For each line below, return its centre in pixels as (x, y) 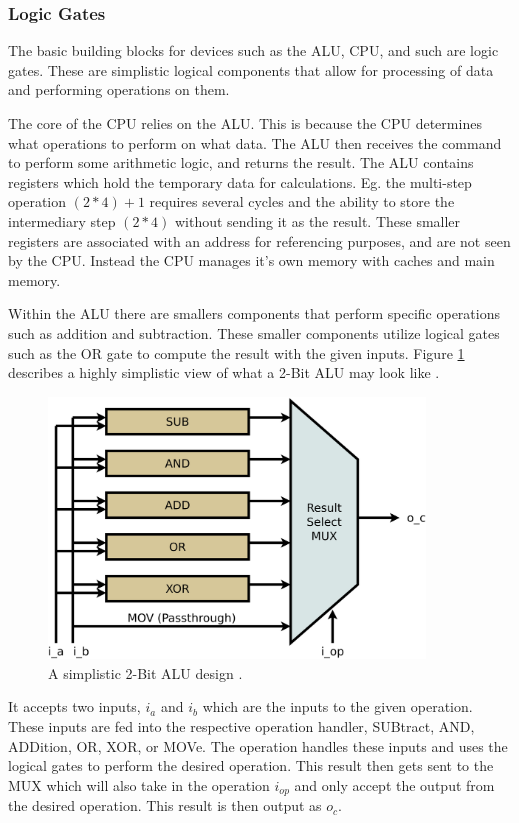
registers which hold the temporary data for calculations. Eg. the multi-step (240, 181)
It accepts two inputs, (74, 706)
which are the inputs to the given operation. (337, 706)
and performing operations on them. (119, 89)
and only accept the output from (394, 784)
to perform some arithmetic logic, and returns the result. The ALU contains (241, 162)
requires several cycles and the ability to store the (302, 201)
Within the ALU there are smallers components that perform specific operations (254, 313)
